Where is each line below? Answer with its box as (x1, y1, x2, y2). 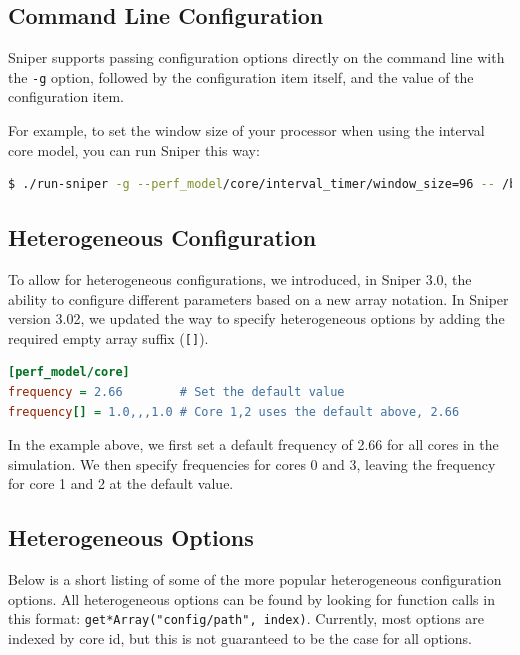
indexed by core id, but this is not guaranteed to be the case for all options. (8, 628, 472, 649)
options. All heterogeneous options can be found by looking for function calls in (8, 588, 495, 609)
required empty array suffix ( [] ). (8, 327, 209, 348)
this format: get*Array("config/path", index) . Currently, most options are (8, 608, 484, 629)
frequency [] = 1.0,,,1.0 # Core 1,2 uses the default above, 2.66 (8, 404, 460, 419)
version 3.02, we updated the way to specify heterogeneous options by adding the (8, 308, 505, 329)
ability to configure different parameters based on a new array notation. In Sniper (8, 288, 509, 309)
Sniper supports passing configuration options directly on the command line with (8, 47, 505, 68)
